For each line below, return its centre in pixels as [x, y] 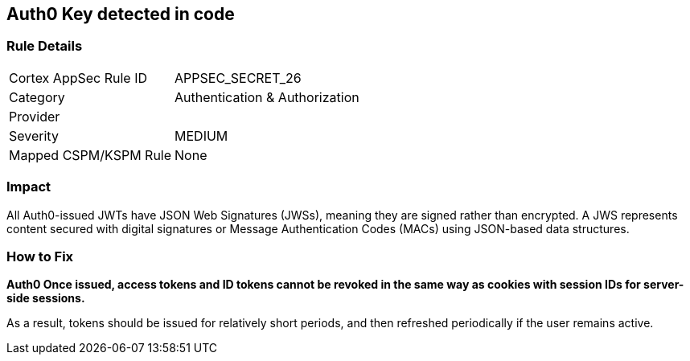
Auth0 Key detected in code [121, 14]
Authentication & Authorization [267, 97]
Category [37, 97]
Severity [34, 135]
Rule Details [45, 46]
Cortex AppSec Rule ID [78, 78]
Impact [29, 187]
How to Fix [40, 256]
